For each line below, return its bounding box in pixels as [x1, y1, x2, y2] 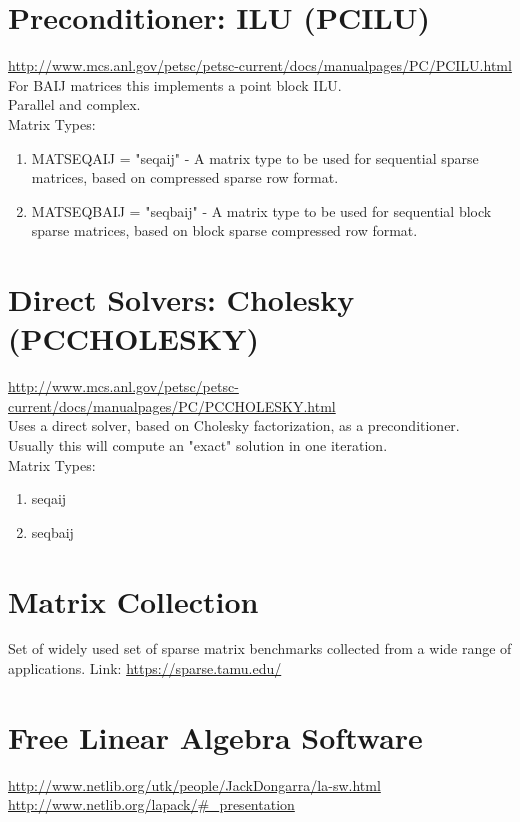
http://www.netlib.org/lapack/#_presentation [8, 794, 295, 815]
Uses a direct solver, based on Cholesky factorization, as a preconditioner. [8, 415, 460, 436]
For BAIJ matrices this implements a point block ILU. [8, 74, 342, 95]
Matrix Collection [8, 580, 259, 621]
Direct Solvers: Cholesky [8, 279, 355, 320]
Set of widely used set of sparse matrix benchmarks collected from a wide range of [8, 638, 512, 659]
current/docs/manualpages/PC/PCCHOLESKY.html [8, 395, 336, 416]
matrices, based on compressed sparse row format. [31, 167, 339, 188]
